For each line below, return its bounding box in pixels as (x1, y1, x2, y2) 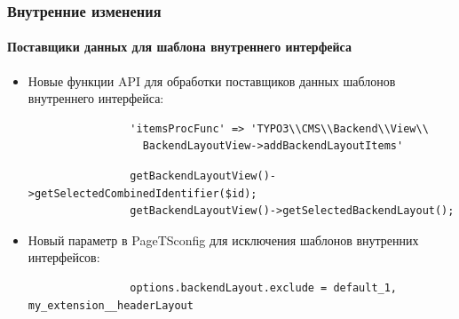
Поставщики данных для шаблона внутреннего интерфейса (7, 37, 352, 56)
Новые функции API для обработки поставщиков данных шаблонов (28, 71, 396, 90)
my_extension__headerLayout (28, 299, 194, 312)
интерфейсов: (28, 248, 100, 267)
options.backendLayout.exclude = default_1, (130, 281, 398, 294)
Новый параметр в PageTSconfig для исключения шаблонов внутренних (28, 230, 419, 249)
